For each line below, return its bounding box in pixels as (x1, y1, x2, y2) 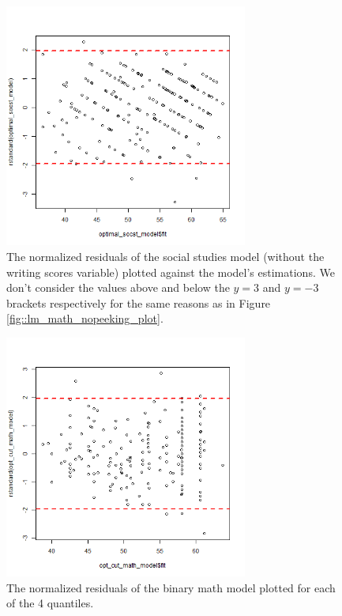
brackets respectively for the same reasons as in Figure (6, 294, 271, 311)
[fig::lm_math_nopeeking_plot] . (6, 310, 163, 327)
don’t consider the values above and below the (6, 279, 230, 296)
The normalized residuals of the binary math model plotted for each (6, 579, 336, 595)
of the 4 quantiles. (6, 595, 94, 611)
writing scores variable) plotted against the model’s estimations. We (6, 263, 335, 280)
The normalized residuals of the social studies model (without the (6, 248, 325, 264)
